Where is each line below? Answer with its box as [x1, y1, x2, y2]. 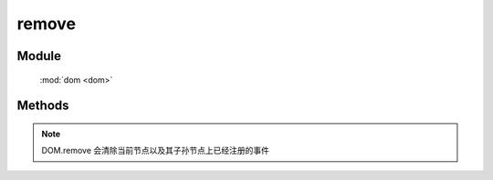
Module [16, 48, 61, 64]
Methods [16, 98, 69, 114]
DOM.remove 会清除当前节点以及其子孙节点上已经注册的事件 [41, 145, 269, 156]
